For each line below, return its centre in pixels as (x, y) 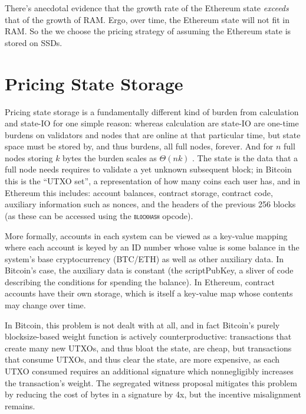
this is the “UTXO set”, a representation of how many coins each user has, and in (153, 181)
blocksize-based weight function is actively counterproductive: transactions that (148, 336)
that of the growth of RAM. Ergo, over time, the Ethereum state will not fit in (147, 19)
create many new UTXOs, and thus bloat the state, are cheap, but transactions (148, 348)
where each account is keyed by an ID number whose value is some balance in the (152, 247)
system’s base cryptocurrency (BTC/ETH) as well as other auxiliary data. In (144, 258)
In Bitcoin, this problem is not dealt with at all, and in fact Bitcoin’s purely (142, 325)
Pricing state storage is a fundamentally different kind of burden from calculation (152, 111)
